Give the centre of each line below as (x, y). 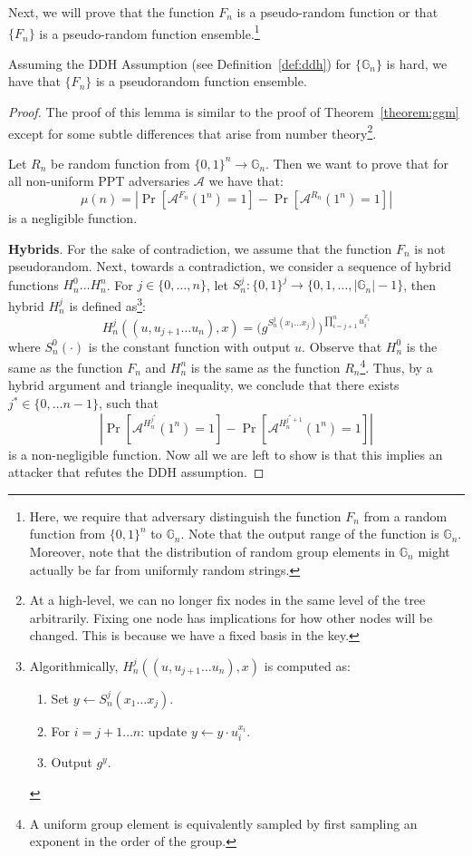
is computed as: (307, 665)
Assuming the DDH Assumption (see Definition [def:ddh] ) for (180, 63)
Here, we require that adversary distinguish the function (185, 516)
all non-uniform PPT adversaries (99, 181)
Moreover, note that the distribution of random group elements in (212, 551)
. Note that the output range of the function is (310, 534)
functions (34, 284)
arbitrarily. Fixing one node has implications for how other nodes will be (231, 617)
